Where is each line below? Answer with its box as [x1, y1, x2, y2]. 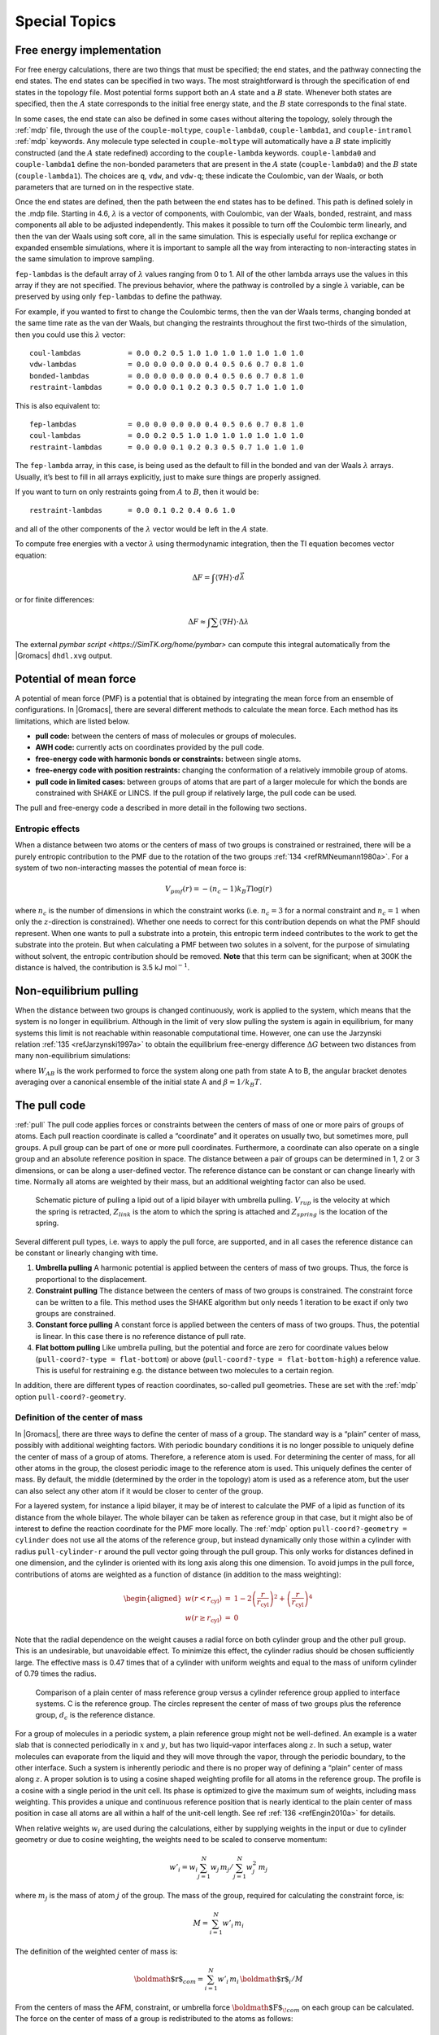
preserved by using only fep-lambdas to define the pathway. [15, 291, 223, 301]
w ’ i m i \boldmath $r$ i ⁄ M [217, 1975, 304, 1985]
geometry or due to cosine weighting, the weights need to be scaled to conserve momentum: [15, 1835, 328, 1845]
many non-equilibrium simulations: [15, 1051, 132, 1061]
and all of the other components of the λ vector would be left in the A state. [15, 523, 268, 533]
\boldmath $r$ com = [133, 1975, 204, 1985]
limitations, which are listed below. [15, 716, 130, 726]
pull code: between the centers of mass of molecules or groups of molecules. [35, 731, 297, 741]
